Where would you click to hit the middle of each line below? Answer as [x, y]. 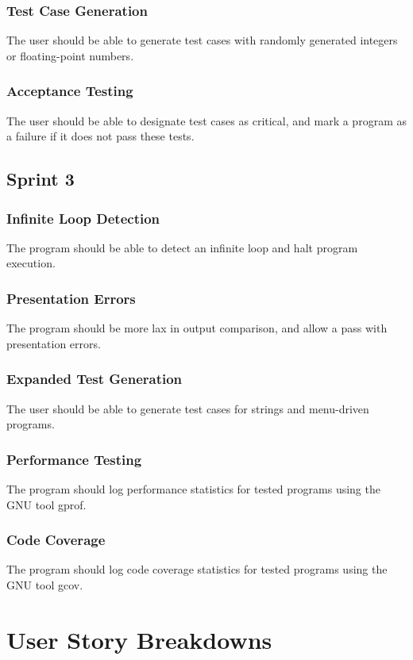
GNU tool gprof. [46, 504]
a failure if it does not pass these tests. [100, 136]
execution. [31, 263]
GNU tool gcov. [45, 585]
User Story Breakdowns [139, 639]
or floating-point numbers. [70, 55]
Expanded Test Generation [95, 379]
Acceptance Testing [70, 91]
